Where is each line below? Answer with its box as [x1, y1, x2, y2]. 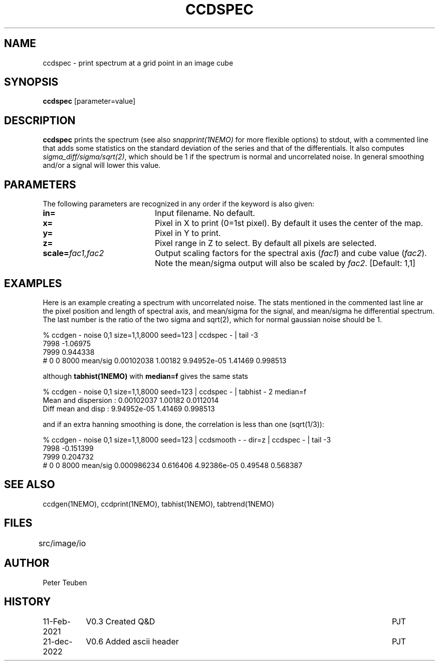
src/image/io [38, 538, 86, 548]
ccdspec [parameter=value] [43, 97, 136, 106]
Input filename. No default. [154, 208, 255, 218]
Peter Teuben [43, 578, 87, 587]
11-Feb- [43, 616, 71, 627]
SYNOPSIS [4, 76, 59, 89]
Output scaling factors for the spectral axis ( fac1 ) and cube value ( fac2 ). [154, 248, 427, 259]
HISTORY [4, 595, 51, 608]
